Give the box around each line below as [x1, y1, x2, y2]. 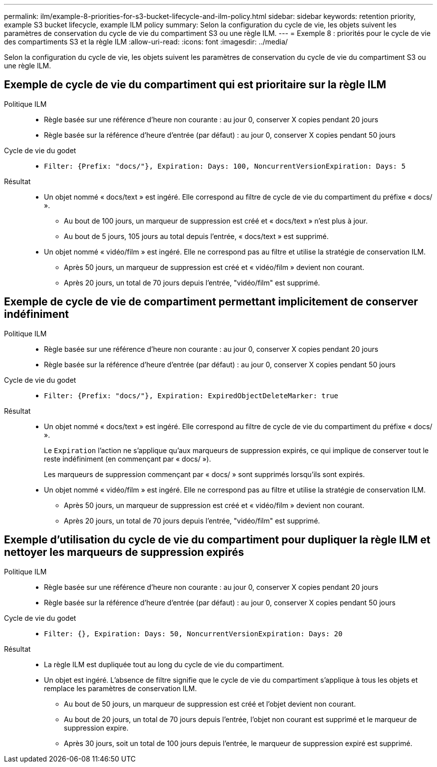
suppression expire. [64, 723, 129, 732]
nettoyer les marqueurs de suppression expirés [4, 546, 244, 559]
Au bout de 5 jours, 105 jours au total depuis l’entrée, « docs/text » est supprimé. [64, 232, 329, 241]
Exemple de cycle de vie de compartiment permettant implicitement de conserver [4, 295, 418, 308]
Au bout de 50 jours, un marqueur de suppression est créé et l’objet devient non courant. [64, 699, 356, 708]
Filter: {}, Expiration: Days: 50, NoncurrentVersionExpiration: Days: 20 [44, 629, 343, 638]
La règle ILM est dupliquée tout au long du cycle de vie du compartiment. [44, 660, 284, 669]
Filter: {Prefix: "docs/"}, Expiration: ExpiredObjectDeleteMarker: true [44, 391, 339, 400]
